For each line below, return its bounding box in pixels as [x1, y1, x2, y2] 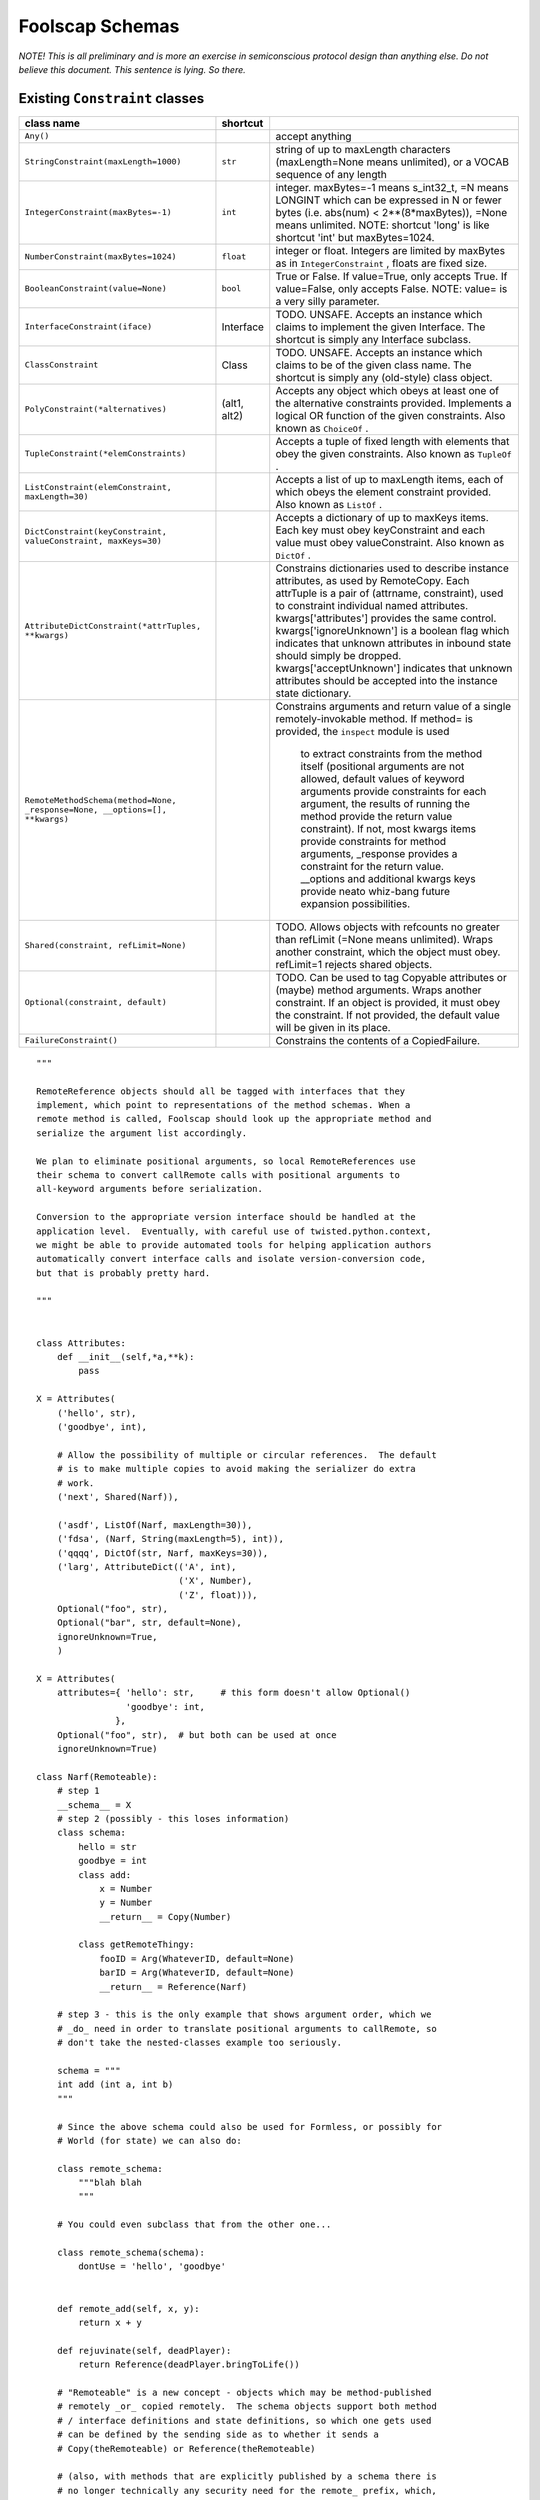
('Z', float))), [178, 1589, 259, 1600]
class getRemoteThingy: [78, 1939, 195, 1950]
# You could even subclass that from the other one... [56, 2219, 332, 2230]
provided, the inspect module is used [275, 724, 450, 738]
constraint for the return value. [300, 859, 445, 873]
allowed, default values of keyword [300, 771, 465, 785]
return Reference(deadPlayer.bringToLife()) [78, 2359, 300, 2370]
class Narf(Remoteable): [36, 1771, 158, 1782]
